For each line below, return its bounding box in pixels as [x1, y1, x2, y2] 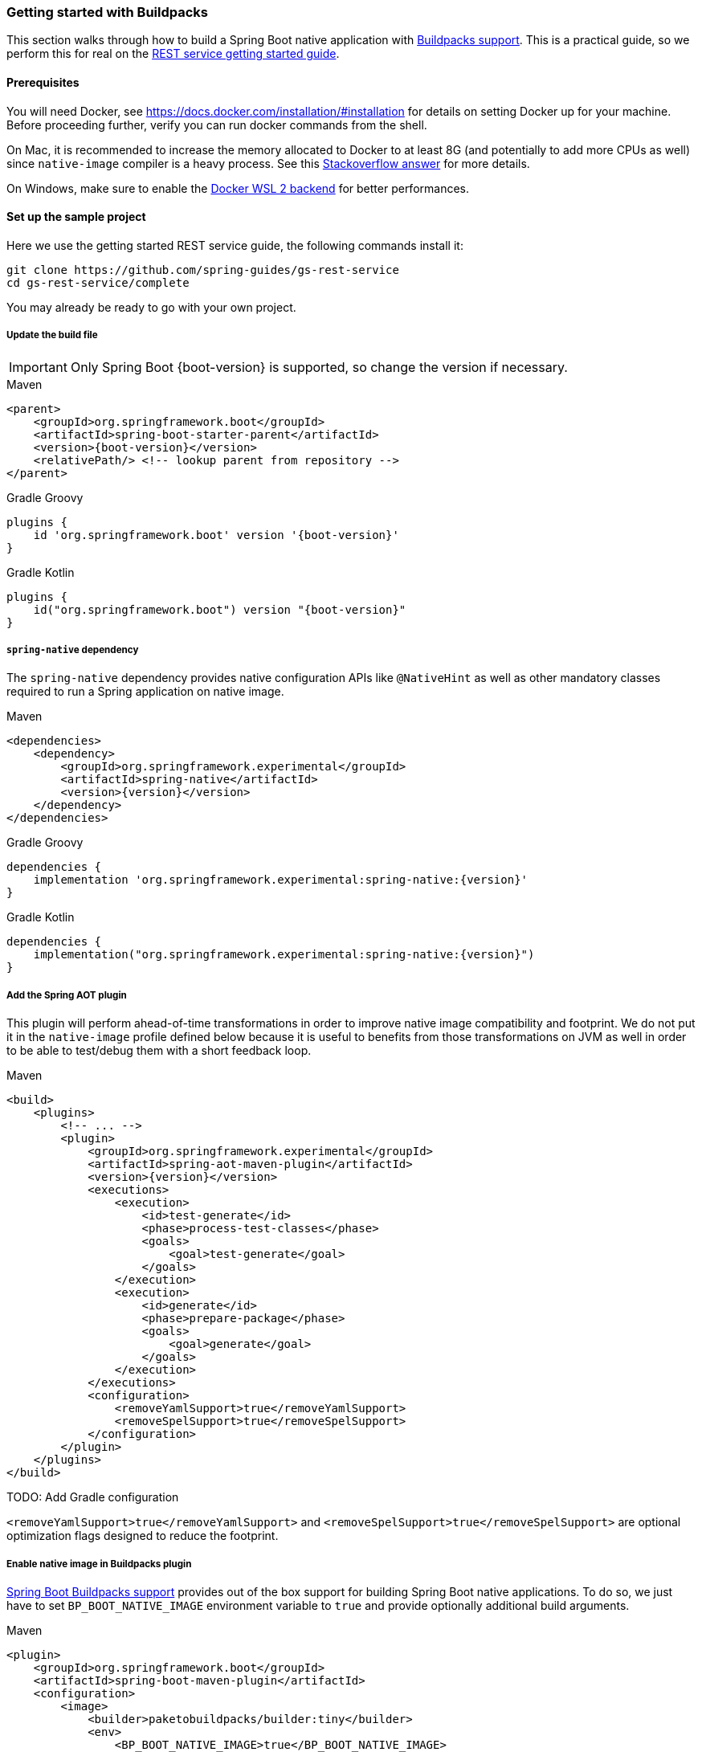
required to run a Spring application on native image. [6, 684, 284, 699]
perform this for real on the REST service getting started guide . [6, 47, 340, 61]
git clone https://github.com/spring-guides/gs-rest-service [6, 263, 399, 276]
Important [9, 358, 67, 375]
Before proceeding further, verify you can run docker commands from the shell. [6, 117, 427, 132]
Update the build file [6, 329, 98, 341]
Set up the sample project [6, 210, 146, 224]
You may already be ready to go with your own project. [6, 300, 296, 314]
